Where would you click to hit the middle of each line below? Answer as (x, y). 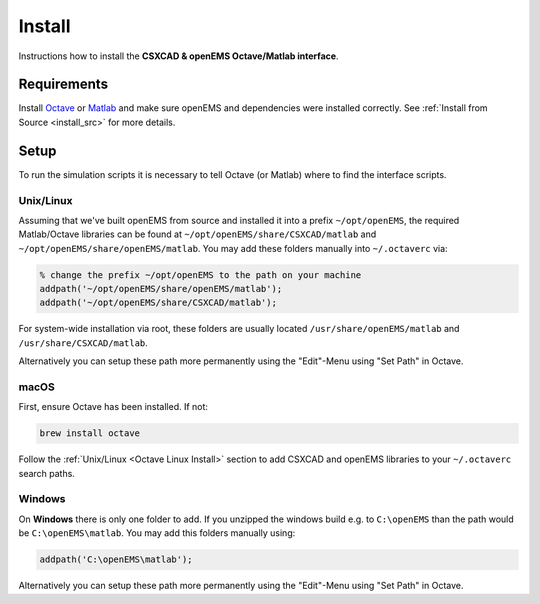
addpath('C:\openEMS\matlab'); (116, 559)
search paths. (46, 473)
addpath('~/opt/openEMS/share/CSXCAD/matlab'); (158, 303)
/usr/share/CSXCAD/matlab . (83, 342)
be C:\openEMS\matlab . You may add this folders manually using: (157, 533)
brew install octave (89, 433)
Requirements (63, 84)
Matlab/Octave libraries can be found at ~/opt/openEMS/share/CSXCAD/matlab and (197, 234)
